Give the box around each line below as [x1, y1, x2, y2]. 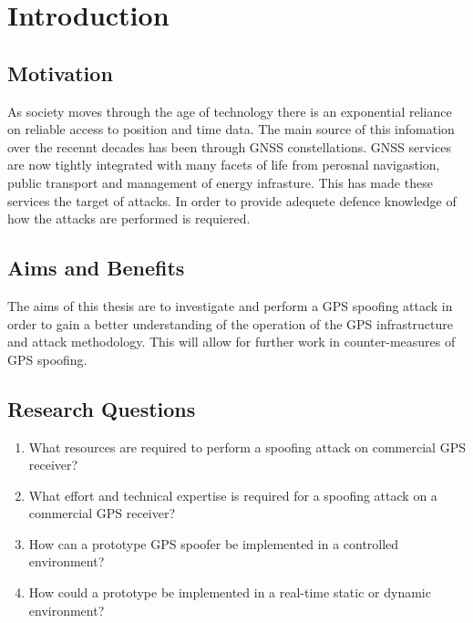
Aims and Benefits [7, 254, 185, 282]
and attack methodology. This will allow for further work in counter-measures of [7, 332, 456, 351]
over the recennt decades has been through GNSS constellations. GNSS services [7, 137, 451, 156]
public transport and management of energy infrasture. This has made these [7, 172, 433, 192]
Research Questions [7, 394, 196, 422]
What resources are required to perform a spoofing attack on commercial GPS [28, 437, 466, 456]
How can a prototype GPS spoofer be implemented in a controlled [28, 534, 399, 553]
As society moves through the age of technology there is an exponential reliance [7, 101, 452, 120]
